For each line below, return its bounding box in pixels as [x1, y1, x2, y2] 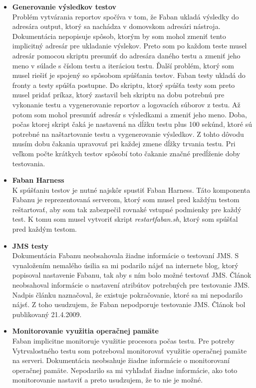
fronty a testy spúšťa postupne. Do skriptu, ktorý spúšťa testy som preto [12, 79, 235, 90]
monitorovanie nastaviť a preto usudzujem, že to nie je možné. [12, 375, 203, 385]
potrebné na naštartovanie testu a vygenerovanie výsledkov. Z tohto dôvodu [12, 128, 244, 139]
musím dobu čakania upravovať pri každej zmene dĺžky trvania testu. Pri [12, 138, 236, 149]
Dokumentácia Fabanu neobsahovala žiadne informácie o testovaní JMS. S [12, 250, 239, 261]
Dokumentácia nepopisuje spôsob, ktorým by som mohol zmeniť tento [12, 30, 226, 41]
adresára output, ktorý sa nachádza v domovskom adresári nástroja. [12, 21, 221, 31]
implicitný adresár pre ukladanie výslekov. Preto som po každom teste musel [12, 40, 247, 51]
